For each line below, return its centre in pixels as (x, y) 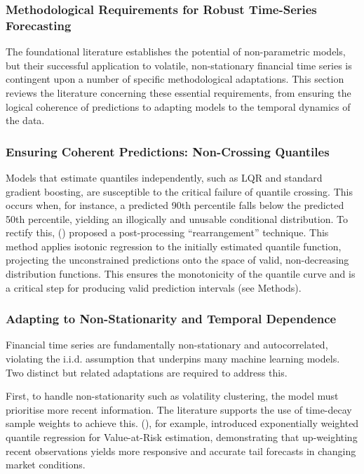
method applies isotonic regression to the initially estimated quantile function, (174, 246)
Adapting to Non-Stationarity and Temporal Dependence (171, 319)
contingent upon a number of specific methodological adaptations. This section (175, 79)
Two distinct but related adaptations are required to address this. (147, 372)
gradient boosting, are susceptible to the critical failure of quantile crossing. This (179, 191)
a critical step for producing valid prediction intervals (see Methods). (154, 287)
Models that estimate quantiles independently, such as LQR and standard (164, 177)
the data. (25, 120)
